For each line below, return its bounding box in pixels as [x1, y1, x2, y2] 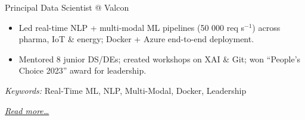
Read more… [5, 104, 49, 116]
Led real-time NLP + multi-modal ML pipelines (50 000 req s [18, 21, 245, 33]
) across [252, 21, 281, 33]
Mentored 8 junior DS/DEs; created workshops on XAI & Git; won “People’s [18, 52, 301, 65]
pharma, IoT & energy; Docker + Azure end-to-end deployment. [18, 33, 254, 45]
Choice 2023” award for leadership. [18, 64, 147, 77]
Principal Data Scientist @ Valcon [5, 1, 129, 13]
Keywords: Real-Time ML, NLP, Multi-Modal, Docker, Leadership [5, 84, 247, 96]
